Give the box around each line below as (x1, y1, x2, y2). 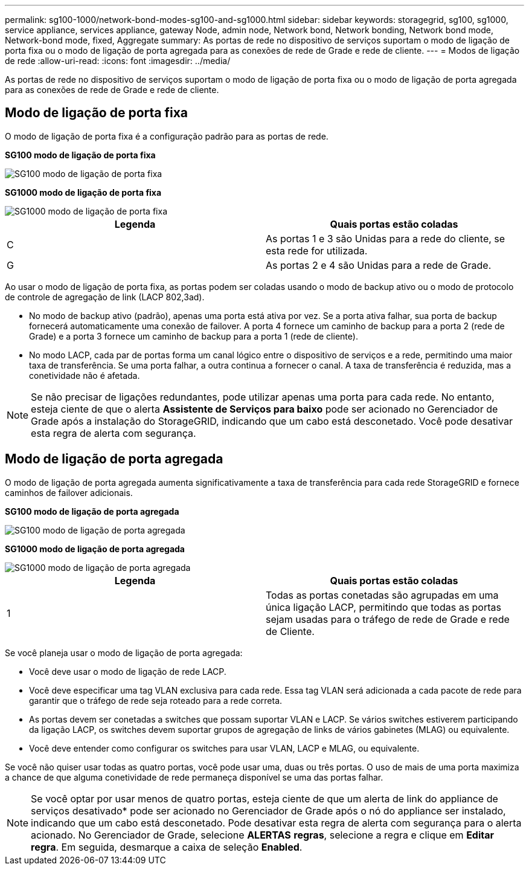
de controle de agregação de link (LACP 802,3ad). (5, 291, 205, 302)
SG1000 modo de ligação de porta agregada (5, 543, 185, 554)
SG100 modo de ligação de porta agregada (5, 506, 179, 517)
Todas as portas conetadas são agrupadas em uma (266, 588, 499, 601)
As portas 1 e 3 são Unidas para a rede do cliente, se (266, 232, 505, 245)
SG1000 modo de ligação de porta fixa (5, 187, 162, 198)
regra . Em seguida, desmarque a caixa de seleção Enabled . (31, 840, 303, 853)
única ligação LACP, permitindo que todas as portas (266, 601, 501, 613)
